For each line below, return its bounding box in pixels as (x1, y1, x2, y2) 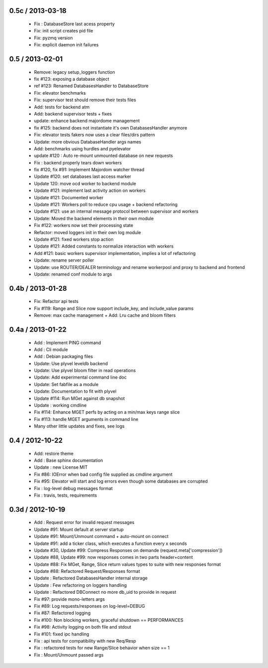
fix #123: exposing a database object (34, 76, 109, 82)
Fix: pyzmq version (34, 35, 73, 41)
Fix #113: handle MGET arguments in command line (34, 416, 138, 422)
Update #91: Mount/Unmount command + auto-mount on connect (34, 534, 169, 539)
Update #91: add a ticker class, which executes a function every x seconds (34, 540, 187, 546)
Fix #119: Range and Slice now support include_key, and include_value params (34, 305, 194, 311)
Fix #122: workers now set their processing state (34, 222, 134, 229)
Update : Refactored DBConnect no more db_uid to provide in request (34, 589, 176, 595)
